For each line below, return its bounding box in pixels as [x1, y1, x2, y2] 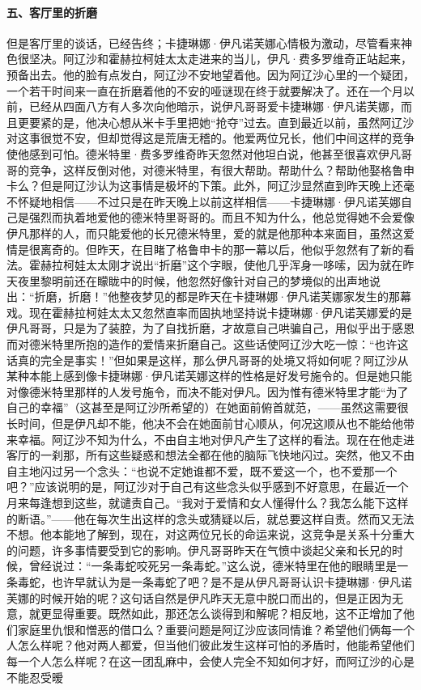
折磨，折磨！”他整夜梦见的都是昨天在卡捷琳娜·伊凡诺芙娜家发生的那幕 [34, 288, 412, 305]
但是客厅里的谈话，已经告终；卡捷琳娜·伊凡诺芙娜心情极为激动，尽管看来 [6, 34, 401, 51]
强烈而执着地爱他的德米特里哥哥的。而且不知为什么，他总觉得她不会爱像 [28, 209, 415, 226]
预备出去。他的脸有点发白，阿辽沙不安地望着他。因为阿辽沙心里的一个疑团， [6, 66, 415, 83]
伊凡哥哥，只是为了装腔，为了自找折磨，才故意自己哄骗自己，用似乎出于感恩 [6, 320, 415, 337]
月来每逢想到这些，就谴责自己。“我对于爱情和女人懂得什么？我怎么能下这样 [6, 494, 409, 511]
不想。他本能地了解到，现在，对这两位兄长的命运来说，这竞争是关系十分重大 [6, 526, 415, 543]
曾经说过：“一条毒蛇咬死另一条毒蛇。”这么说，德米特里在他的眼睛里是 [28, 557, 398, 574]
